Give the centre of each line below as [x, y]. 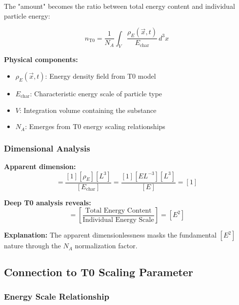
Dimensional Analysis [47, 148]
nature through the [32, 246]
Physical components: [41, 59]
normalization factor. [106, 246]
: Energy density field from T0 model [100, 76]
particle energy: [27, 15]
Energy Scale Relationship [57, 296]
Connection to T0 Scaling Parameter [99, 272]
